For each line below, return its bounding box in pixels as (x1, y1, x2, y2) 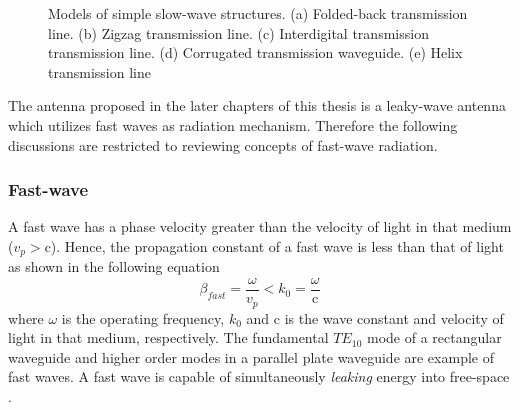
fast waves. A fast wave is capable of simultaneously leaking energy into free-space (8, 366, 510, 387)
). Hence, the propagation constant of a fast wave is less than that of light (50, 235, 504, 256)
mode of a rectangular (367, 327, 502, 348)
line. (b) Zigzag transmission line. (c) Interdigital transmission (48, 22, 429, 43)
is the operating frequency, (61, 307, 225, 328)
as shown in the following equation (8, 256, 220, 277)
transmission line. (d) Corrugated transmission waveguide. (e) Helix (48, 42, 463, 63)
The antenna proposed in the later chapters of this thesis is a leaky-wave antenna (8, 95, 506, 116)
